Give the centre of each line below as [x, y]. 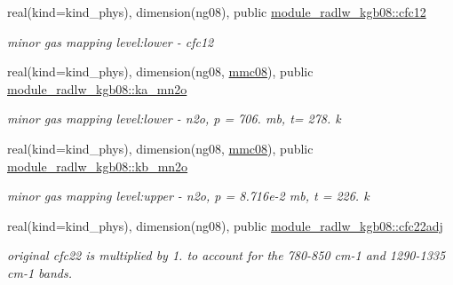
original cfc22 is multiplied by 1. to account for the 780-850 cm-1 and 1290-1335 [226, 255]
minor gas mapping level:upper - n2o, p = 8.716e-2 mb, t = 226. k [188, 196]
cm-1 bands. [40, 272]
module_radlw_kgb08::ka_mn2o [97, 88]
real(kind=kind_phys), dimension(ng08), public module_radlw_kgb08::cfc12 [217, 12]
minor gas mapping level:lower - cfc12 [111, 41]
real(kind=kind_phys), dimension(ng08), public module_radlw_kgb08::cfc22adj [225, 225]
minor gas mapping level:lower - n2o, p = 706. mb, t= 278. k [174, 119]
